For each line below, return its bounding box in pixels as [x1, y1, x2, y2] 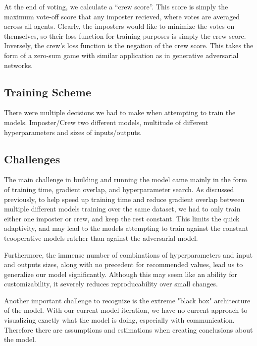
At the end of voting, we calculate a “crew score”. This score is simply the [4, 1, 228, 11]
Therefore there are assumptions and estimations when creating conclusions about [4, 324, 253, 335]
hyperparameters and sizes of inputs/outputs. [4, 127, 142, 137]
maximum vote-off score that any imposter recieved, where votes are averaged [4, 11, 240, 21]
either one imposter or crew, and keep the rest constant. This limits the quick [4, 213, 240, 223]
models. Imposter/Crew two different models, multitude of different [4, 117, 208, 127]
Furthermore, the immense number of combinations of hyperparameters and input [4, 249, 253, 260]
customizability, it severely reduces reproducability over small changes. [4, 278, 218, 289]
